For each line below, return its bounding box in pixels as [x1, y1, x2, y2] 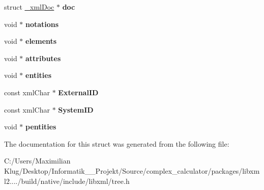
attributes [25, 52, 61, 63]
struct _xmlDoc [4, 2, 54, 12]
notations [25, 18, 59, 29]
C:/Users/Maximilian [4, 155, 71, 166]
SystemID [58, 104, 94, 115]
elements [25, 36, 57, 46]
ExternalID [58, 87, 99, 97]
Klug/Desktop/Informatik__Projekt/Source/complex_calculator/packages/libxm [4, 165, 260, 176]
